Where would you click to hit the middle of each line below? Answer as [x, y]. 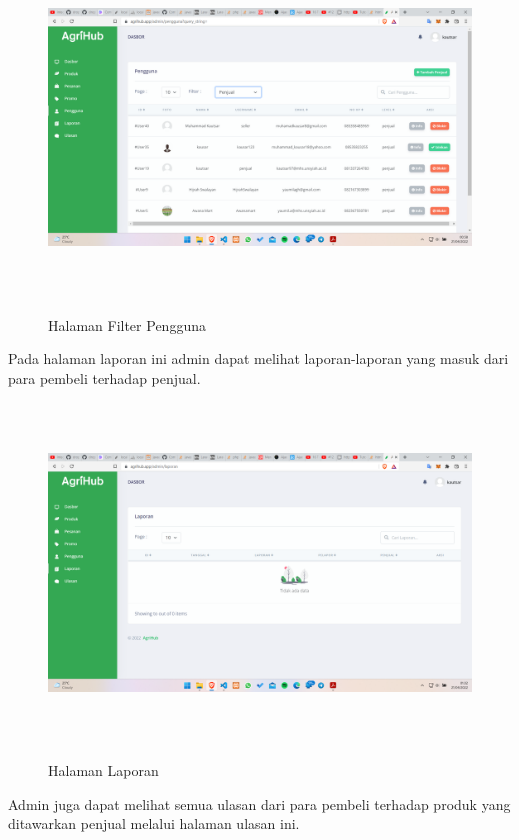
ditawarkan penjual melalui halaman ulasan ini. [154, 823]
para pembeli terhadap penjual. [104, 377]
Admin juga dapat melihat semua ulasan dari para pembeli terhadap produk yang [259, 803]
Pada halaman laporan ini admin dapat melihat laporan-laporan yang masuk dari [258, 358]
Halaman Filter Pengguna [127, 324]
